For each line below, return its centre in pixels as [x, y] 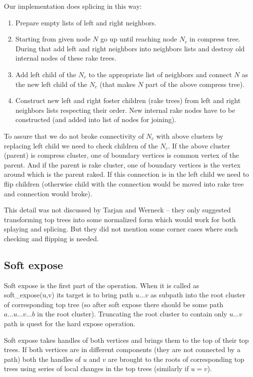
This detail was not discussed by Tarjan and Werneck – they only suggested [117, 210]
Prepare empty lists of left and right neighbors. [86, 22]
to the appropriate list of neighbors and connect [160, 74]
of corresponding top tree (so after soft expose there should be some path [114, 304]
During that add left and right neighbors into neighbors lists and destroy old [130, 48]
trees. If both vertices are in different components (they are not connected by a [122, 349]
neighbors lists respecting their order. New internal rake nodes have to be [125, 110]
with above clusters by [190, 136]
